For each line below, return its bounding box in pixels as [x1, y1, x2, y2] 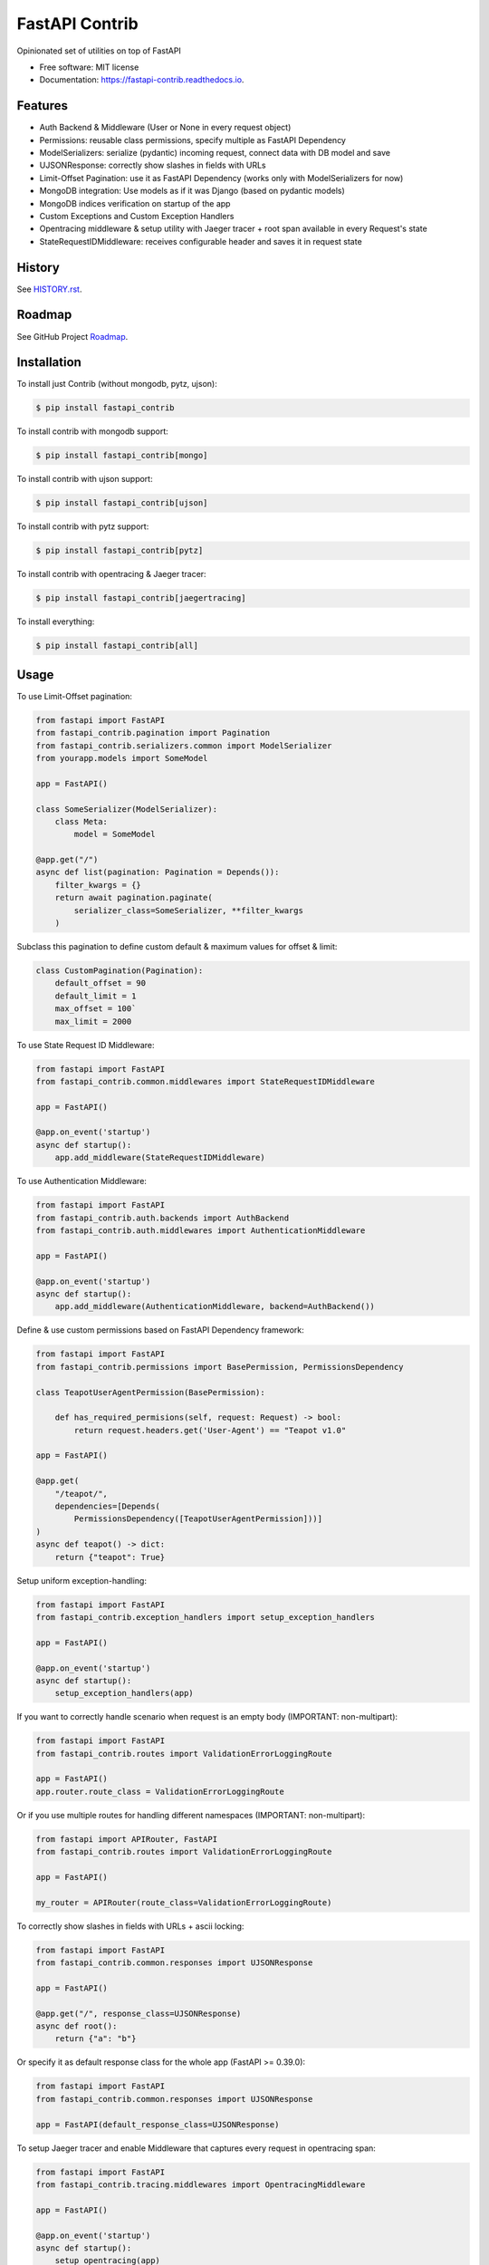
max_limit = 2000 [54, 1016, 132, 1026]
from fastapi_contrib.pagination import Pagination [35, 728, 271, 738]
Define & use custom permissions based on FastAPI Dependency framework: [16, 1325, 305, 1335]
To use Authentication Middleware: [16, 1176, 147, 1187]
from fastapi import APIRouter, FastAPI [35, 1834, 217, 1844]
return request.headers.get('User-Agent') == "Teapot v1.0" [73, 1425, 347, 1435]
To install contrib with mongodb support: [16, 426, 169, 437]
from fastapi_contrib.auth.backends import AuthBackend [35, 1212, 290, 1223]
